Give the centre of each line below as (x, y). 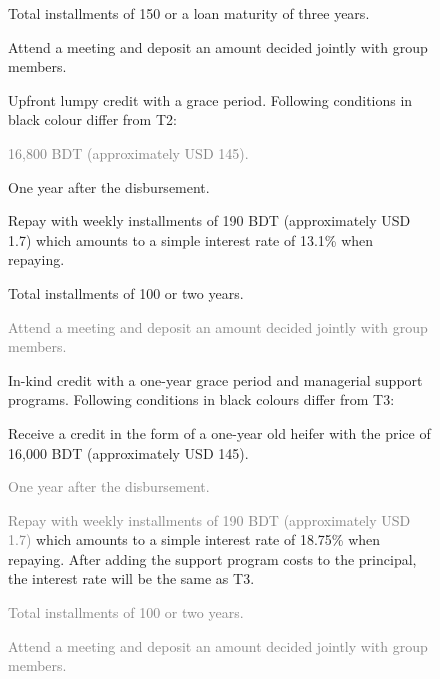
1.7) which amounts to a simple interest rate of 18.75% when (194, 539)
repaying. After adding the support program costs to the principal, (212, 558)
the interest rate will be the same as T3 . (131, 578)
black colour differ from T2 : (92, 119)
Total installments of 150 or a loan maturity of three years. (189, 13)
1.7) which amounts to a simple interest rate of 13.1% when (191, 239)
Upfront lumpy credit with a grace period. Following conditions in (210, 99)
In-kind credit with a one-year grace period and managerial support (215, 379)
